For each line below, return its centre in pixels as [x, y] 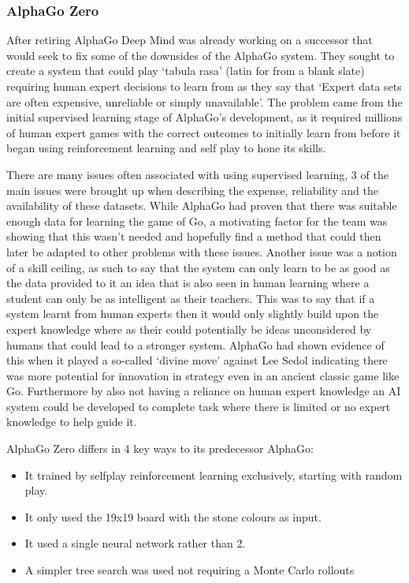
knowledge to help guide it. [72, 422]
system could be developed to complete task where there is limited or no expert [199, 406]
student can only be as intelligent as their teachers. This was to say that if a [191, 298]
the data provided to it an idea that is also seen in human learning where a [188, 283]
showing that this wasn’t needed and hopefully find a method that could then [194, 236]
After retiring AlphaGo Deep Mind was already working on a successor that [190, 40]
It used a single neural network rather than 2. [135, 543]
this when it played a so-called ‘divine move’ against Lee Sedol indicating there [197, 360]
